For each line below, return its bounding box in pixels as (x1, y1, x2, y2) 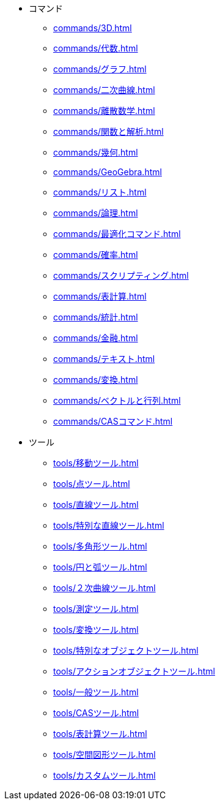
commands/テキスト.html (53, 353, 155, 364)
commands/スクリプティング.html (53, 270, 189, 281)
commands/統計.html (53, 312, 138, 322)
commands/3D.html (53, 23, 132, 33)
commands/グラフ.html (53, 64, 147, 74)
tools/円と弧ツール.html (53, 562, 147, 572)
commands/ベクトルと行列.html (53, 395, 181, 406)
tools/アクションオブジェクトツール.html (53, 666, 215, 676)
